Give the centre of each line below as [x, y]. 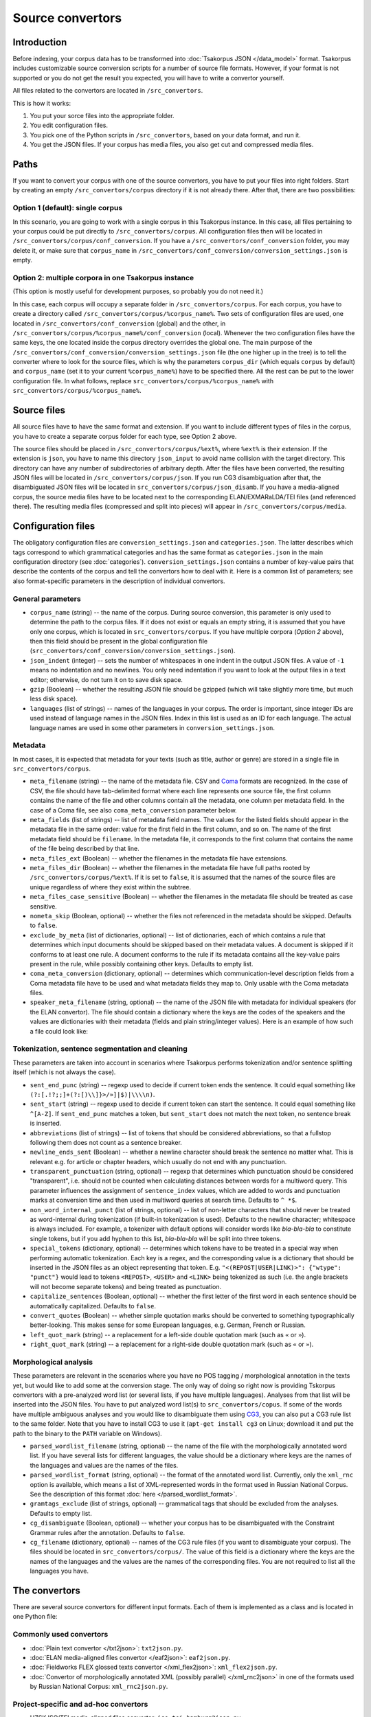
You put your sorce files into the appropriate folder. [102, 116]
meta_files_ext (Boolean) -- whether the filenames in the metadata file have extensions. [159, 858]
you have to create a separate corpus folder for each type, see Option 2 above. [125, 436]
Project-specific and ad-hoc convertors [80, 1704]
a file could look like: [59, 1031]
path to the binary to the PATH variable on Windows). [88, 1433]
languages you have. [59, 1571]
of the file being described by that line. [85, 849]
